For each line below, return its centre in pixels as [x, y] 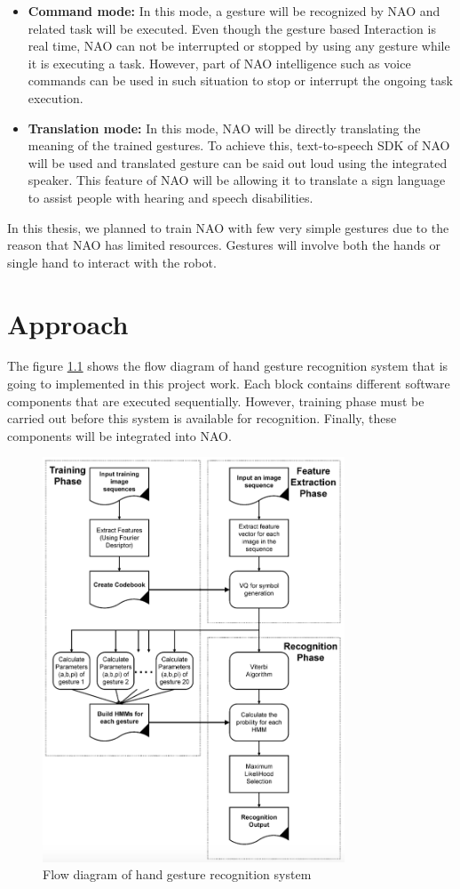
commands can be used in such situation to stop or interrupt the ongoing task [240, 80]
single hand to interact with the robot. [112, 262]
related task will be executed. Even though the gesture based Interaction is [232, 28]
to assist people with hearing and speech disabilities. [171, 197]
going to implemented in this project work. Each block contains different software [229, 384]
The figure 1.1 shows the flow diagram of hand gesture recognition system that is [228, 366]
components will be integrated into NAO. [119, 435]
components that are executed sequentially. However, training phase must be [216, 400]
